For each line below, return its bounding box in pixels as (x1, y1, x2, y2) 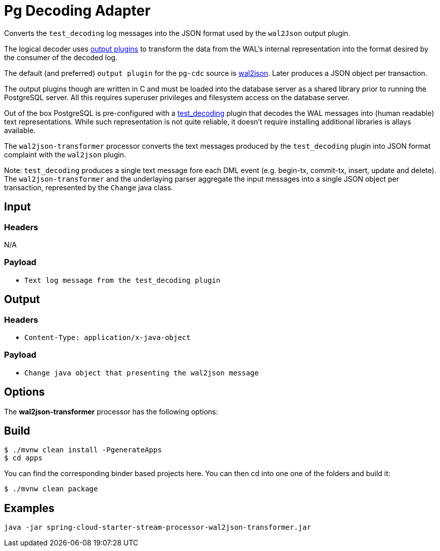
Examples (4, 501, 55, 515)
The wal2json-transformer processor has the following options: (4, 407, 218, 416)
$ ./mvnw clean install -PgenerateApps (4, 446, 162, 454)
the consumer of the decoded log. (4, 53, 118, 62)
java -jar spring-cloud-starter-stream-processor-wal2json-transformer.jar (4, 523, 311, 532)
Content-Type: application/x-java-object (24, 333, 191, 342)
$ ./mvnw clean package (4, 485, 98, 493)
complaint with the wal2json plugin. (4, 150, 126, 159)
